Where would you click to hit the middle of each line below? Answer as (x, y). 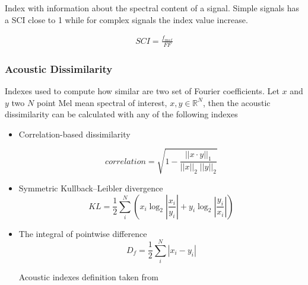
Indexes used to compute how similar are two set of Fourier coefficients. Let (142, 90)
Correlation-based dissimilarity (74, 134)
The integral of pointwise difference (83, 233)
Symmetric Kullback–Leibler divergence (91, 188)
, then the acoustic (236, 102)
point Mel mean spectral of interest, (102, 102)
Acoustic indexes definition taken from (88, 277)
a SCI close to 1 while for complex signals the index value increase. (126, 19)
